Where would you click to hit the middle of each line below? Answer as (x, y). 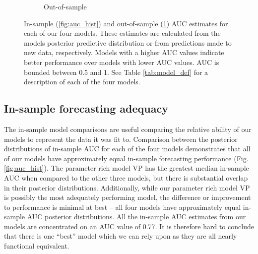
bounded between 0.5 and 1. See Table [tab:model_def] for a (116, 72)
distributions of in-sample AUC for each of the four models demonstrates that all (127, 149)
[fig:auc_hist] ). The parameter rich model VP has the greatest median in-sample (127, 168)
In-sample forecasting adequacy (86, 108)
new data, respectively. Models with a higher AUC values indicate (124, 52)
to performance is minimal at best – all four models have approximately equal (123, 207)
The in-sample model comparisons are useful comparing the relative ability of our (128, 129)
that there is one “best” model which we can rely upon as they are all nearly (121, 236)
